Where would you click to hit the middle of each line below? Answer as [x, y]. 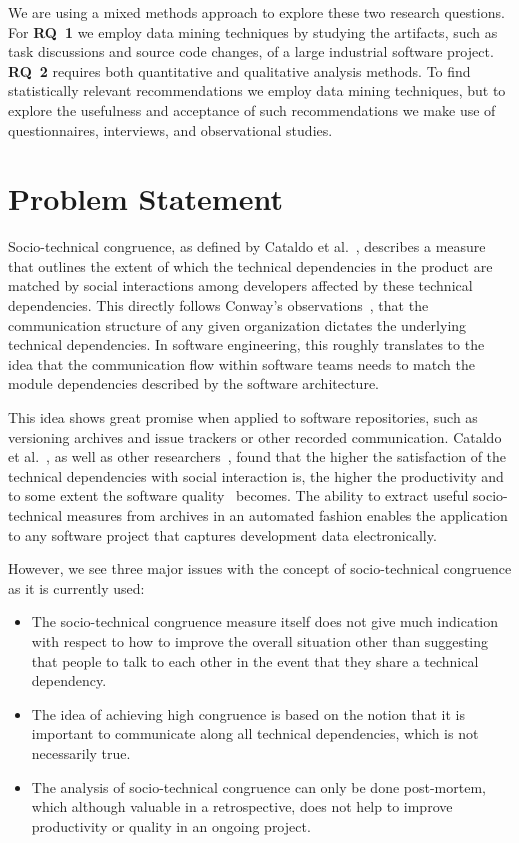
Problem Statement [145, 198]
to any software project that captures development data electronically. [222, 534]
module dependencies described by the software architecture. [193, 383]
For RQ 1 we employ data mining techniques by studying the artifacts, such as [253, 31]
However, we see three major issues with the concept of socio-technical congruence [260, 568]
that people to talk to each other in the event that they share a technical [255, 660]
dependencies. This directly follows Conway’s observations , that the [218, 305]
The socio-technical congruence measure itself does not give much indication [265, 621]
